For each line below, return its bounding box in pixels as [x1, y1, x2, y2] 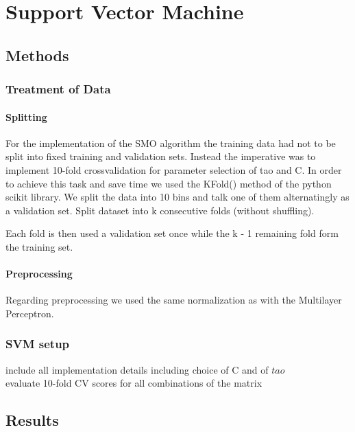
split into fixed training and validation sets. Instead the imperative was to [5, 149, 316, 163]
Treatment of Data [5, 80, 111, 98]
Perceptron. [5, 306, 54, 320]
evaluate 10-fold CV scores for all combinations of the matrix [5, 376, 262, 390]
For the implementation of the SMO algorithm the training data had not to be [5, 135, 336, 150]
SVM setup [5, 335, 70, 352]
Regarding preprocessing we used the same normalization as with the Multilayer [5, 293, 342, 307]
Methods [5, 44, 69, 65]
